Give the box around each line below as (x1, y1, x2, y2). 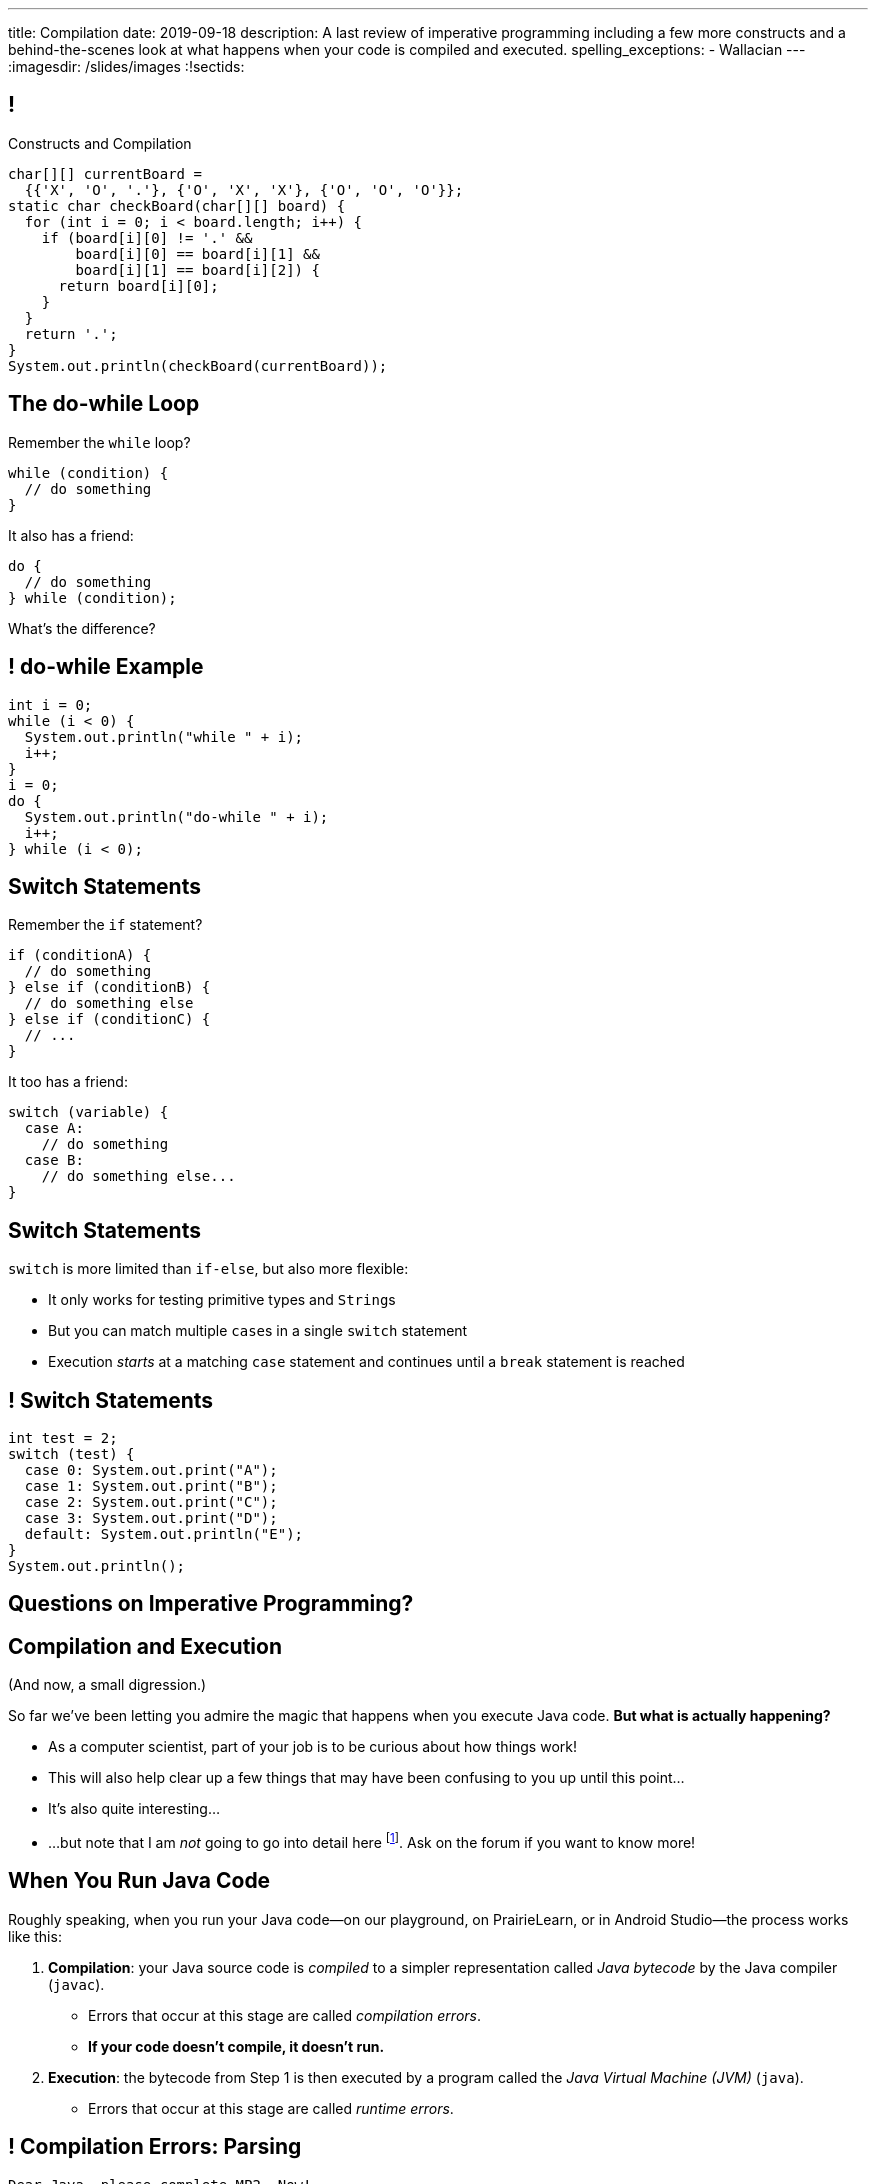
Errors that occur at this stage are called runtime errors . (88, 2099, 454, 2117)
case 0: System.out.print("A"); (24, 1462, 278, 1479)
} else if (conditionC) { (8, 1011, 211, 1028)
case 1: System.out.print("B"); (24, 1478, 278, 1495)
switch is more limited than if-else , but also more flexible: (8, 1260, 409, 1278)
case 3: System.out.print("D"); (24, 1510, 278, 1527)
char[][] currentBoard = (8, 165, 202, 182)
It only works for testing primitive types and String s (48, 1291, 396, 1309)
